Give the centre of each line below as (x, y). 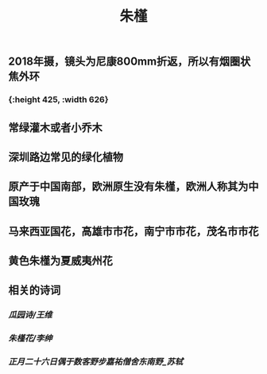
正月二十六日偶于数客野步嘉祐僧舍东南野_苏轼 (96, 362)
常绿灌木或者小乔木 (55, 127)
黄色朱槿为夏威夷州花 (60, 261)
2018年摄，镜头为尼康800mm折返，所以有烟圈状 (130, 62)
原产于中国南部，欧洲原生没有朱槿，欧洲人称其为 (128, 187)
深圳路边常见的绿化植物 (66, 157)
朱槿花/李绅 (31, 338)
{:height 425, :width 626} (58, 100)
